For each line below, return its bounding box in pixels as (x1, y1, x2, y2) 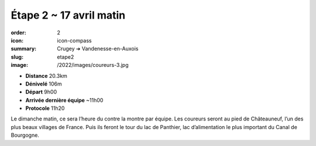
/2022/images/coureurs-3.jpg (57, 62, 129, 69)
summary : (11, 45, 37, 52)
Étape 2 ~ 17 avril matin (11, 9, 126, 22)
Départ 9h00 (25, 88, 57, 95)
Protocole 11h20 (25, 105, 65, 112)
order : (11, 29, 26, 36)
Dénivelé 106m (25, 80, 62, 87)
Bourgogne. (11, 131, 39, 139)
